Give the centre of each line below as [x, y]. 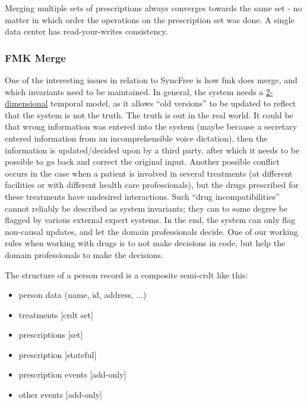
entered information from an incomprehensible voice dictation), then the [136, 138]
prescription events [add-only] [72, 374]
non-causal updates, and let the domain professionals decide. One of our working [152, 231]
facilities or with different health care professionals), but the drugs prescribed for [152, 185]
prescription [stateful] [58, 354]
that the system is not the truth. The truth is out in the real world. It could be [149, 114]
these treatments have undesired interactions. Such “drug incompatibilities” [142, 196]
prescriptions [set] [51, 335]
